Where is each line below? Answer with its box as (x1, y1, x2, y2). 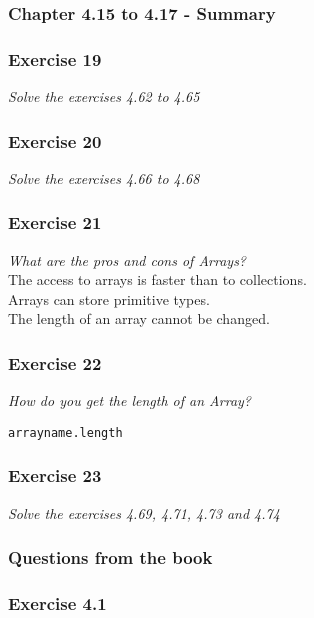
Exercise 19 (8, 46, 102, 71)
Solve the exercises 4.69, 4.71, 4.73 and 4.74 (8, 502, 280, 523)
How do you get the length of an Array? (8, 390, 252, 411)
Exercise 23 (8, 463, 102, 488)
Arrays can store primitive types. (8, 288, 210, 309)
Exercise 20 (8, 128, 102, 153)
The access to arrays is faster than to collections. (8, 269, 307, 290)
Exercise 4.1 (8, 591, 107, 616)
